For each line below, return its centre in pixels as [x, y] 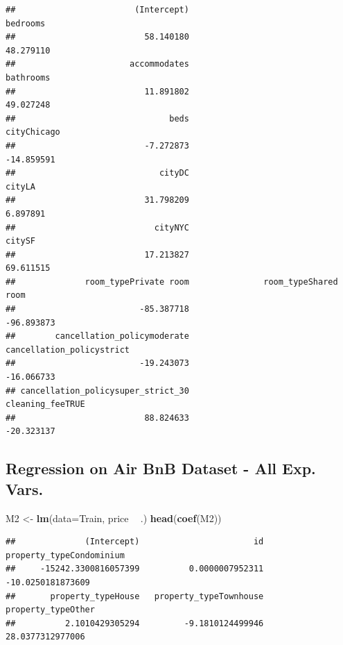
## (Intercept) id [135, 542]
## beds [97, 118]
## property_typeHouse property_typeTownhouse [135, 596]
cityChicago [33, 132]
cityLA [20, 186]
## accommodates [97, 64]
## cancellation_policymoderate [97, 336]
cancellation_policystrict [68, 350]
